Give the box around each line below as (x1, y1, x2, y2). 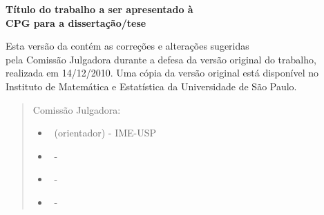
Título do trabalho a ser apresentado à (6, 2, 193, 16)
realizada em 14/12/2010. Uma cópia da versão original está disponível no (6, 65, 318, 80)
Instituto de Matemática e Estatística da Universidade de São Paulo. (6, 79, 297, 93)
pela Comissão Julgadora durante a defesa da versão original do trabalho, (6, 52, 316, 66)
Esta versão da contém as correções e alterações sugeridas (6, 39, 249, 53)
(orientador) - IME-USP (54, 125, 157, 140)
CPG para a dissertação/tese (6, 15, 146, 30)
